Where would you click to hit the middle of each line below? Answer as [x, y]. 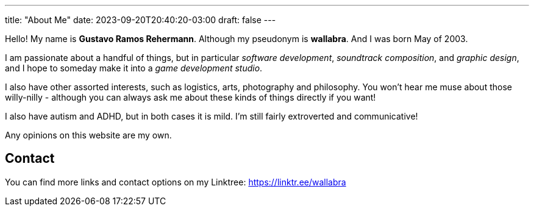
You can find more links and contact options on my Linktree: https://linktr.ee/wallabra [176, 182]
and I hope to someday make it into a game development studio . [134, 68]
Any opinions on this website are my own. [88, 135]
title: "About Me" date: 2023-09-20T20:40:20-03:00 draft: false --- [141, 20]
